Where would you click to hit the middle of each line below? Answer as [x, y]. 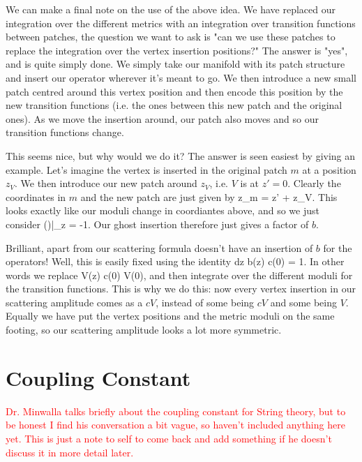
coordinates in [36, 196]
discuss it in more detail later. [70, 452]
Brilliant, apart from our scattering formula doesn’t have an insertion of [159, 247]
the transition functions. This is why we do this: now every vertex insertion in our [181, 289]
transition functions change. [65, 132]
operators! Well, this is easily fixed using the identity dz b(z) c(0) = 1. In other [175, 261]
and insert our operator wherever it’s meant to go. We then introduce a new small [181, 77]
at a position [329, 169]
